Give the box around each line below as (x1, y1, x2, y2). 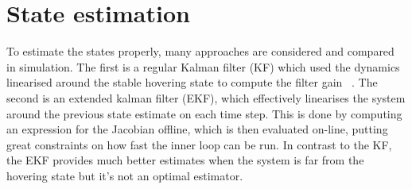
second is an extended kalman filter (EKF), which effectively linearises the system (6, 89, 406, 106)
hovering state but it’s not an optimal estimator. (6, 167, 243, 183)
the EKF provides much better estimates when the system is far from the (6, 152, 364, 168)
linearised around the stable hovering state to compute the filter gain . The (6, 74, 378, 91)
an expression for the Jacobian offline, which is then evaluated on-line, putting (6, 121, 388, 137)
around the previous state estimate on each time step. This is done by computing (6, 105, 402, 121)
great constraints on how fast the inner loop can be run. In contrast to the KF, (6, 136, 392, 152)
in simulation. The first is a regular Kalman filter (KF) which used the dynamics (6, 58, 400, 75)
